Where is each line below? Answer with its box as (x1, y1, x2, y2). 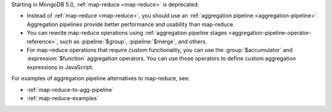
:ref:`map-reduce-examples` (26, 94, 99, 102)
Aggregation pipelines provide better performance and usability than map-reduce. (26, 20, 235, 28)
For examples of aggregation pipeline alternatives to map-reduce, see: (11, 75, 190, 82)
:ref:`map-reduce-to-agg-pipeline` (26, 86, 114, 93)
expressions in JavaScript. (26, 63, 94, 70)
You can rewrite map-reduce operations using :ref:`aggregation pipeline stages (26, 29, 227, 37)
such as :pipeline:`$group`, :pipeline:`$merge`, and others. (59, 37, 207, 45)
